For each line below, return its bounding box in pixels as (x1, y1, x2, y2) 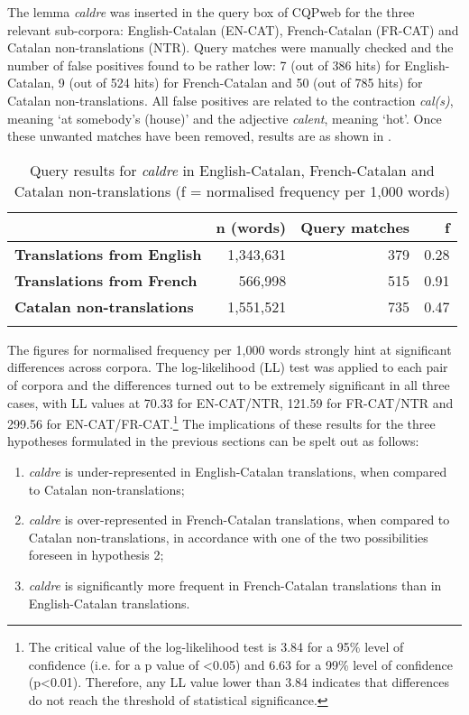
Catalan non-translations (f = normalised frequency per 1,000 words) (14, 180, 450, 201)
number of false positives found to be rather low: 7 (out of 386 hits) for (7, 55, 400, 74)
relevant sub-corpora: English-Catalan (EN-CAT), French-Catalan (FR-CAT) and (7, 20, 459, 39)
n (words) (216, 216, 287, 237)
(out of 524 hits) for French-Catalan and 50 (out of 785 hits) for (69, 73, 423, 92)
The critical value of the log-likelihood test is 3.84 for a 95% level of (28, 637, 404, 656)
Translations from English (14, 243, 202, 265)
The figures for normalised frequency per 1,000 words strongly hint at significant (7, 339, 452, 358)
